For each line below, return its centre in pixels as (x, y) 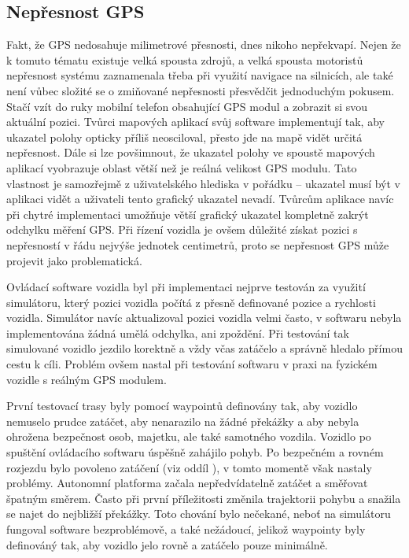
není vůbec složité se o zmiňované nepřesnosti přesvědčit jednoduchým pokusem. (201, 90)
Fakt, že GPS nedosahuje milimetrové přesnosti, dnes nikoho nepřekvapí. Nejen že (204, 44)
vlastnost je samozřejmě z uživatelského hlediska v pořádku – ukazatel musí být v (204, 183)
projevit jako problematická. (74, 260)
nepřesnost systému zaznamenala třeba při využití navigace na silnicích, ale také (200, 75)
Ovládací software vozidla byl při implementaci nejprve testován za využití (186, 287)
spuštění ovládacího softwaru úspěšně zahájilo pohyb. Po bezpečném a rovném (195, 452)
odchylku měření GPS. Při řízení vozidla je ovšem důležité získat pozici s (182, 229)
